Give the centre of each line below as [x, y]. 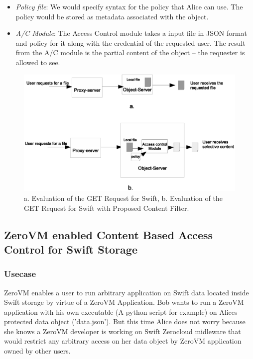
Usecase [20, 274]
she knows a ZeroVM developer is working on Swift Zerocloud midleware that [123, 331]
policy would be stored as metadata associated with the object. [112, 16]
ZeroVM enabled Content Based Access [109, 234]
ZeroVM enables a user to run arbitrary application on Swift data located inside [126, 292]
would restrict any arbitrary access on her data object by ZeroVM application [123, 341]
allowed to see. [38, 62]
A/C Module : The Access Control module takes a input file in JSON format [131, 33]
